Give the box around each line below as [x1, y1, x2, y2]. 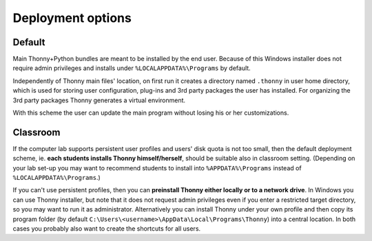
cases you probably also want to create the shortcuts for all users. [12, 225, 201, 233]
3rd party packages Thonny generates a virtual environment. [12, 96, 186, 104]
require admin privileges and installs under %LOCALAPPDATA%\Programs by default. [12, 64, 251, 72]
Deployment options [12, 10, 132, 25]
